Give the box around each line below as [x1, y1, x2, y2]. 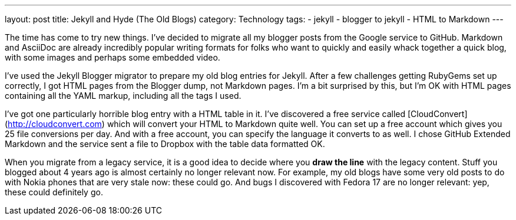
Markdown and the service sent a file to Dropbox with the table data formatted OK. [5, 139, 325, 149]
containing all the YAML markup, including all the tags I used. [5, 91, 242, 101]
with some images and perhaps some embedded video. [5, 52, 220, 62]
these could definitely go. [5, 187, 103, 197]
